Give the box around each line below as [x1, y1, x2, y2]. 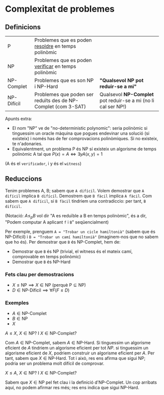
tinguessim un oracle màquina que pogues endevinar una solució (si [12, 130, 150, 136]
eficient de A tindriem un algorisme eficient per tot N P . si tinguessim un [5, 345, 149, 351]
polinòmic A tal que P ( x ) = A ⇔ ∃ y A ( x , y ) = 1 [12, 151, 103, 157]
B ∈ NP [12, 316, 28, 322]
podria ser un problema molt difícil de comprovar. [5, 360, 104, 367]
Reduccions [5, 175, 42, 183]
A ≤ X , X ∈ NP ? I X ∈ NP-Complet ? [5, 331, 77, 336]
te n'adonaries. [12, 141, 43, 146]
